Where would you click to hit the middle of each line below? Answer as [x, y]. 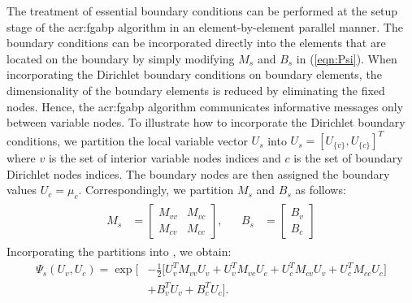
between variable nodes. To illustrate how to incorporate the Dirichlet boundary [206, 122]
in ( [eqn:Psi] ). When [347, 58]
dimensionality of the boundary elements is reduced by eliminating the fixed [196, 90]
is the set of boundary [348, 158]
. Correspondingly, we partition [156, 190]
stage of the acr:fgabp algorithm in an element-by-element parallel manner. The [205, 26]
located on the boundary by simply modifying [121, 58]
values [22, 190]
